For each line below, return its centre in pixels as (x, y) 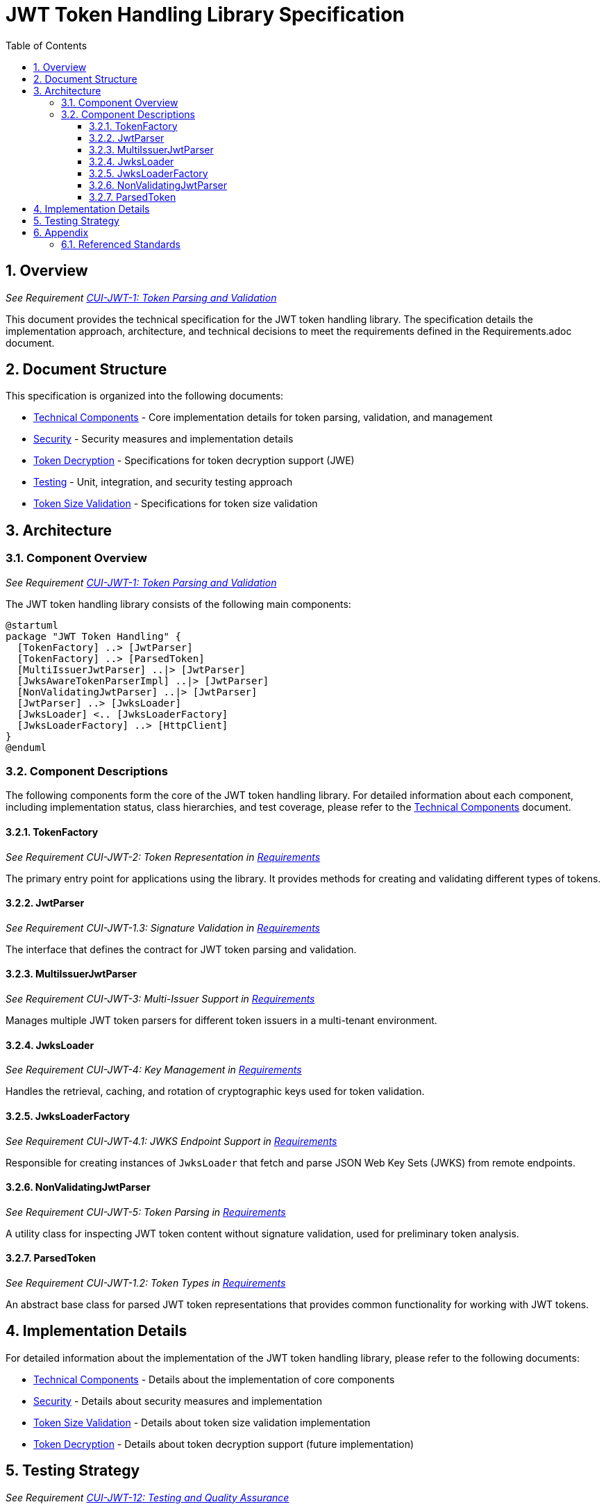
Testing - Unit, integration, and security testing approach (163, 482)
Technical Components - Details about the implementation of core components (214, 1379)
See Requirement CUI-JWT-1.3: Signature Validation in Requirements (163, 927)
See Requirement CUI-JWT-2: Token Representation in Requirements (163, 857)
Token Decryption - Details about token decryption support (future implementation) (224, 1444)
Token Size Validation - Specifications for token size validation (176, 504)
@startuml (32, 625)
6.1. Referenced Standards (121, 244)
